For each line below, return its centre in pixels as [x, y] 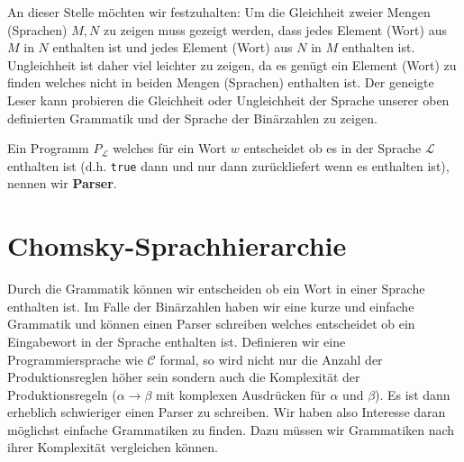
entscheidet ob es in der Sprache [332, 148]
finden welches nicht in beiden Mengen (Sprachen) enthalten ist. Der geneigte [221, 82]
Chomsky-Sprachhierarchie [177, 245]
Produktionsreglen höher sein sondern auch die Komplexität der [184, 377]
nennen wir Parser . [62, 183]
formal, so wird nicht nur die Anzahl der [271, 359]
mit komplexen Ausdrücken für [241, 394]
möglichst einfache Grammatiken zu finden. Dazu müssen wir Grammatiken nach [231, 429]
